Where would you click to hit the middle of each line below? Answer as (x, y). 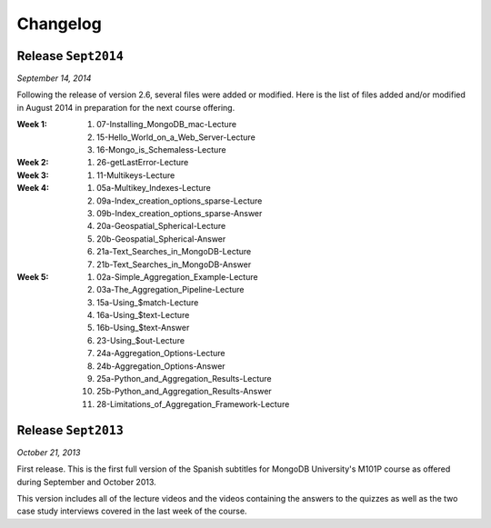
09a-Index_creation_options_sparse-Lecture (180, 201)
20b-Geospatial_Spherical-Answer (161, 239)
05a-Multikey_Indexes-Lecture (154, 188)
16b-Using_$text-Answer (143, 328)
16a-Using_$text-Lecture (143, 315)
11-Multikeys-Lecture (136, 175)
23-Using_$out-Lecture (141, 340)
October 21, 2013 (49, 452)
